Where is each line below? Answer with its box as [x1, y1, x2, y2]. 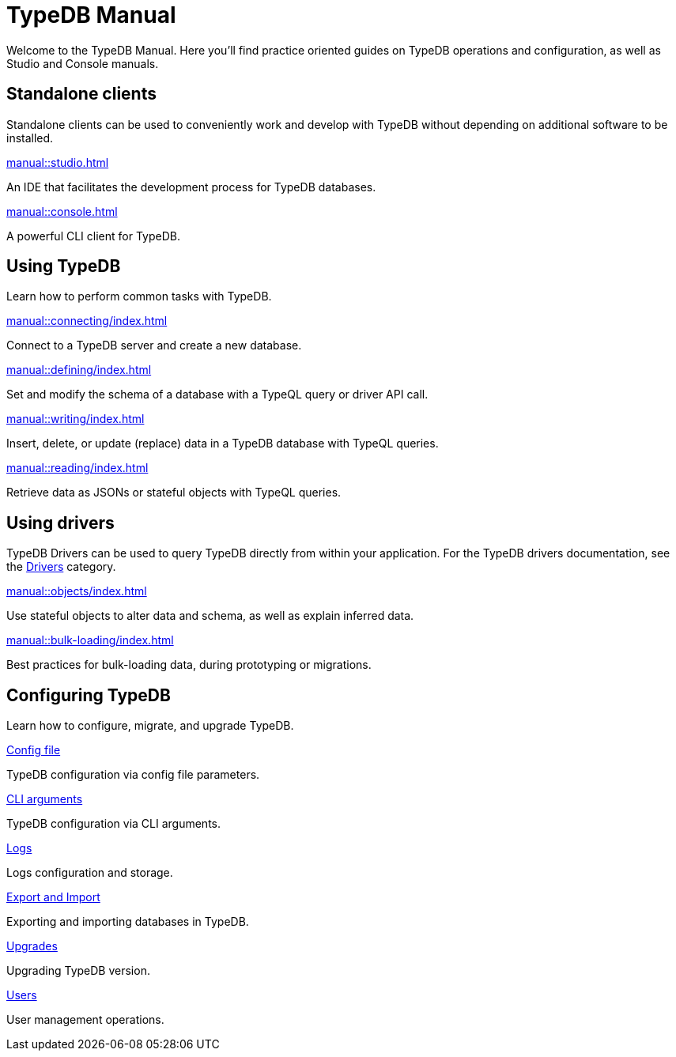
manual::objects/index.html [6, 584, 147, 598]
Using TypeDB [6, 256, 121, 277]
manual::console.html [6, 204, 118, 218]
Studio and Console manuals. [6, 56, 159, 70]
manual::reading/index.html [6, 461, 149, 475]
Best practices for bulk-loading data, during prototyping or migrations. [6, 658, 372, 672]
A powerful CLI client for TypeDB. [6, 228, 180, 243]
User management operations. [6, 1013, 164, 1027]
